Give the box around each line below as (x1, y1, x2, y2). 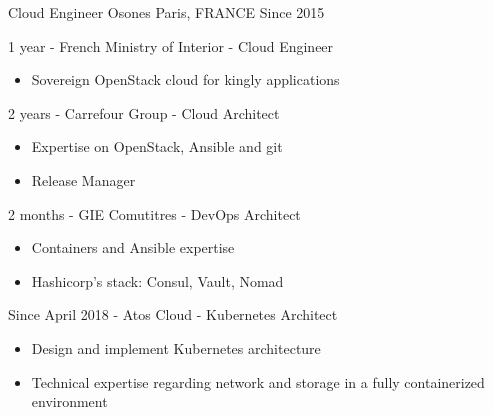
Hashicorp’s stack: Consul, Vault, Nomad (31, 270, 284, 291)
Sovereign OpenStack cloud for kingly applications (31, 69, 340, 90)
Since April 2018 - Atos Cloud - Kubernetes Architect (8, 304, 338, 325)
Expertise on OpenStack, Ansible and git (31, 136, 283, 157)
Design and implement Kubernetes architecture (31, 337, 321, 358)
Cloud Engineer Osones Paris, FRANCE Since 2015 (8, 2, 325, 22)
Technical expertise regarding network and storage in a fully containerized (31, 371, 485, 392)
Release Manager (31, 169, 136, 190)
